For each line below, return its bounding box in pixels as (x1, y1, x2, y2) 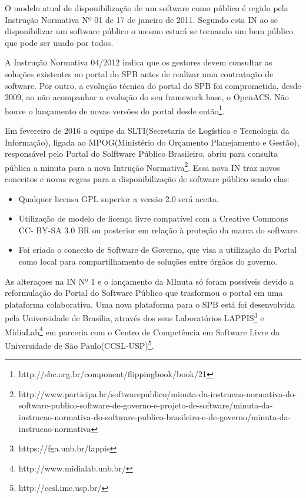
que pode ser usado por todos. (5, 36, 114, 48)
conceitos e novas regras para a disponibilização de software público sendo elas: (5, 173, 290, 185)
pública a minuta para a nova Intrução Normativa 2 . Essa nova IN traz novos (5, 159, 280, 173)
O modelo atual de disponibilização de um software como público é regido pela (5, 2, 288, 14)
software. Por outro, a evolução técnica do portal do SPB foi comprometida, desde (5, 79, 301, 91)
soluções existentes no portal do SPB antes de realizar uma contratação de (5, 67, 274, 80)
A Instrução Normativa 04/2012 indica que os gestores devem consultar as (5, 56, 272, 68)
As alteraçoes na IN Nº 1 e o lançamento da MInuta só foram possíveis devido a (5, 275, 294, 287)
